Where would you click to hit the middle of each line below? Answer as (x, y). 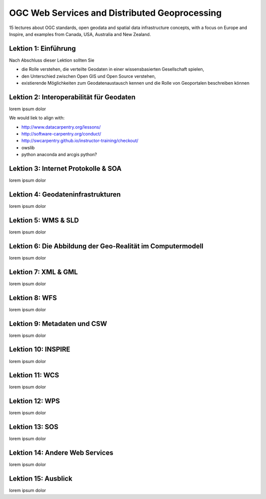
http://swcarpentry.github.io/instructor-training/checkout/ (80, 141)
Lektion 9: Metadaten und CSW (58, 323)
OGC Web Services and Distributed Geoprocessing (115, 13)
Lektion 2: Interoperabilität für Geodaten (72, 97)
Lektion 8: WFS (33, 298)
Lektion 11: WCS (34, 375)
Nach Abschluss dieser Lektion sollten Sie (52, 60)
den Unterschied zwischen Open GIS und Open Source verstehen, (89, 76)
